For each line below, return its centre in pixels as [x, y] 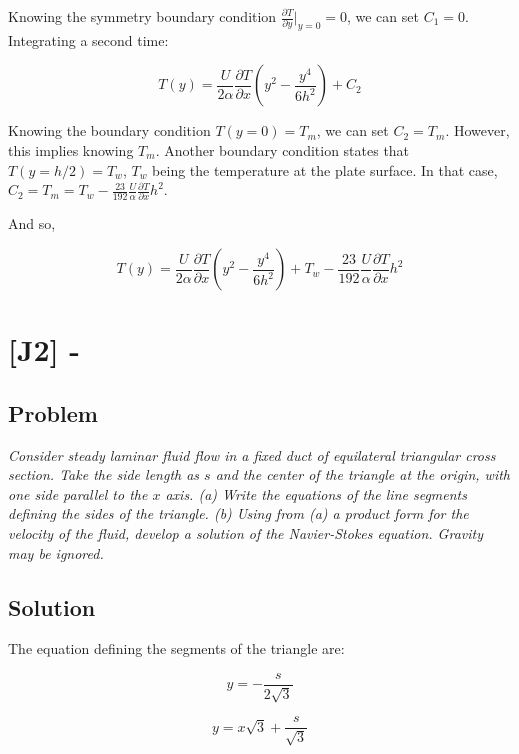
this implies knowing [71, 149]
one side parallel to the [78, 493]
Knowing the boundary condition [109, 130]
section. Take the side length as [104, 474]
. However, [477, 130]
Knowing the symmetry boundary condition [142, 16]
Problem [53, 412]
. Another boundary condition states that [282, 149]
